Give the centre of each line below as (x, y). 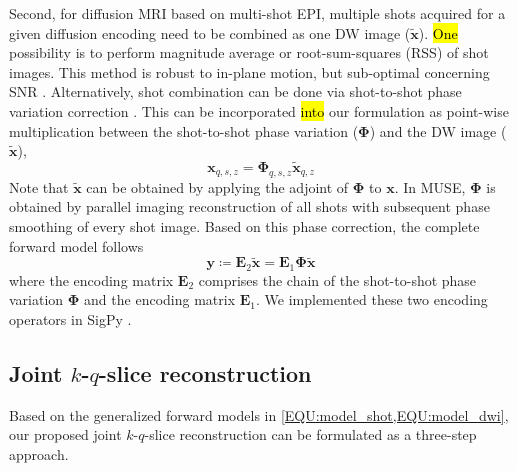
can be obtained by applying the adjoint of (217, 186)
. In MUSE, (430, 186)
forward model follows (76, 245)
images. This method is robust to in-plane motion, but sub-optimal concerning (249, 71)
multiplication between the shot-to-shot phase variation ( (184, 130)
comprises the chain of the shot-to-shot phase (337, 279)
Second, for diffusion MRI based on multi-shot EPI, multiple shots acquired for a (257, 13)
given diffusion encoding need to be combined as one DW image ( (210, 32)
